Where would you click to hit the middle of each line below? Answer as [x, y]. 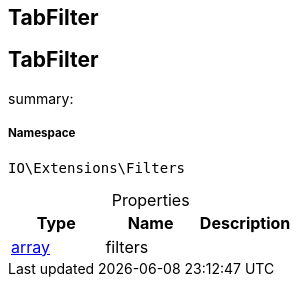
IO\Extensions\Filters [97, 167]
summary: [41, 98]
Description [245, 222]
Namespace [42, 133]
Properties [150, 199]
